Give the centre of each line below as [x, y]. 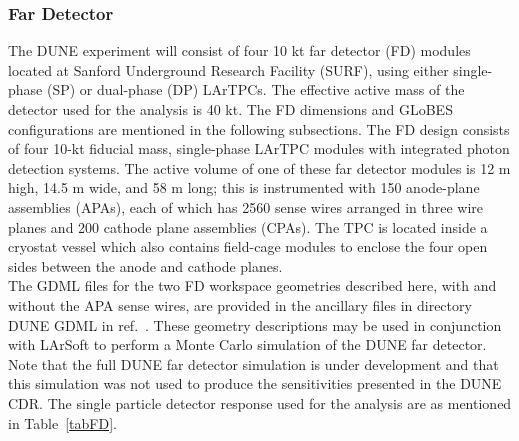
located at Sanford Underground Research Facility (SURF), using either [228, 69]
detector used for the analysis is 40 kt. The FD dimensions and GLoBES [230, 109]
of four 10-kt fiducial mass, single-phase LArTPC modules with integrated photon [259, 148]
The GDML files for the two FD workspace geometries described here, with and [252, 285]
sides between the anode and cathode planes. [145, 265]
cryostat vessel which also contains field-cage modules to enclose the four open [248, 246]
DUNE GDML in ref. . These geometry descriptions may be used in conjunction [255, 324]
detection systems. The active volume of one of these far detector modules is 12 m [259, 167]
